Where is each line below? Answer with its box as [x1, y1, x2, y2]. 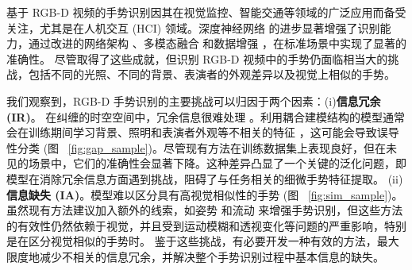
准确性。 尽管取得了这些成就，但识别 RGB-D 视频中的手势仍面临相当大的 [6, 50, 388, 67]
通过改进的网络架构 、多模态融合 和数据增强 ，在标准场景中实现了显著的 [28, 35, 407, 52]
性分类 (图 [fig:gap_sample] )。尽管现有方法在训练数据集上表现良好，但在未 [6, 139, 398, 156]
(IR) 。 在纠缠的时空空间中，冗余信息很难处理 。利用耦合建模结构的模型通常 [6, 108, 406, 125]
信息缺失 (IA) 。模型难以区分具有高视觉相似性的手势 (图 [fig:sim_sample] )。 [6, 186, 403, 202]
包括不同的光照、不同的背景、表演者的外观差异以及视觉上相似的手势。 [28, 66, 395, 83]
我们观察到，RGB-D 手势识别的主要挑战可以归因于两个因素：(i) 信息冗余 [6, 92, 381, 109]
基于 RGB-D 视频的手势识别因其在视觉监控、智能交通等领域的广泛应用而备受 [6, 4, 406, 20]
